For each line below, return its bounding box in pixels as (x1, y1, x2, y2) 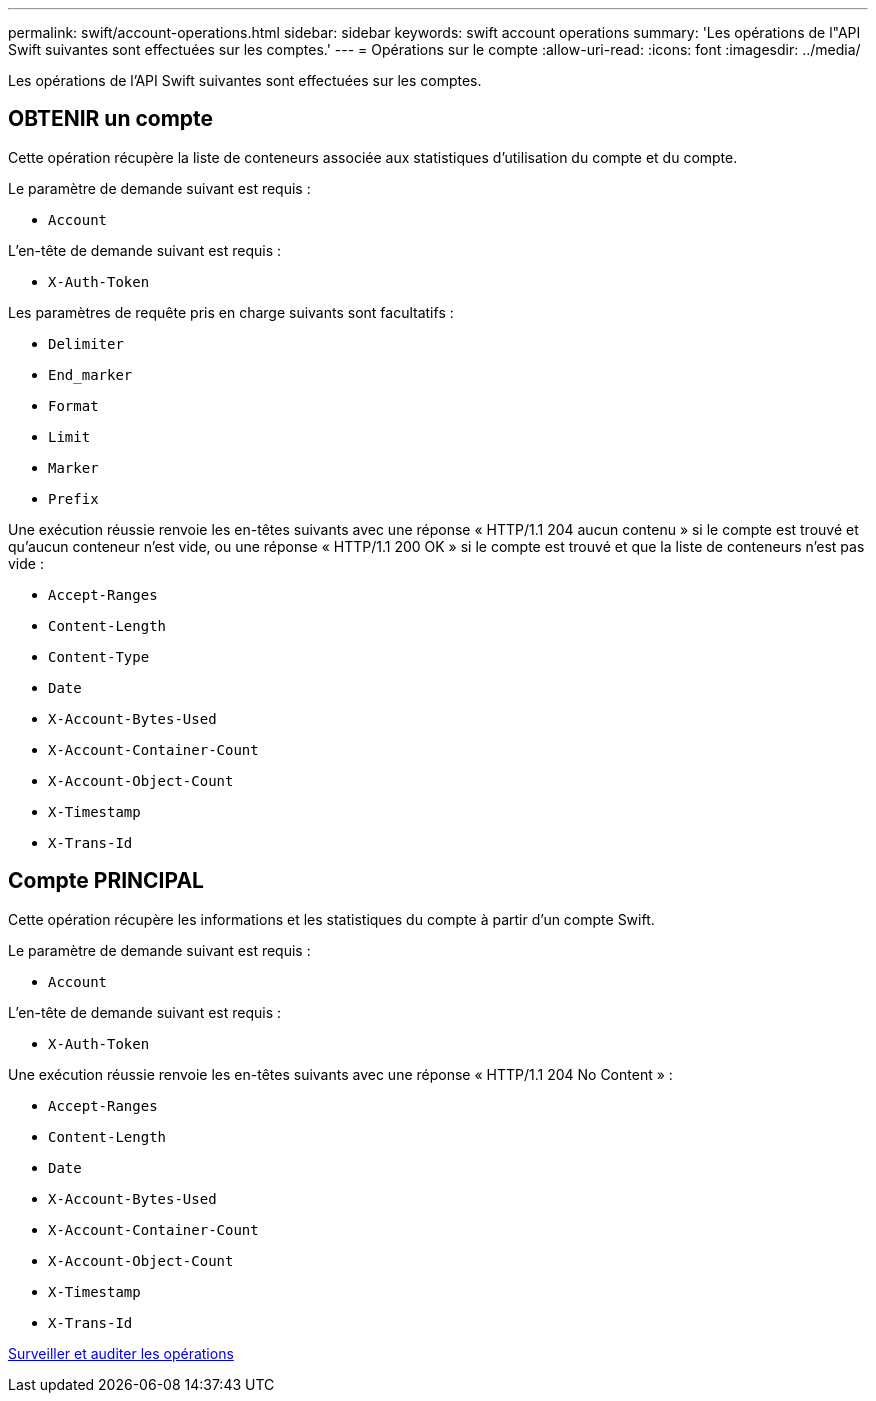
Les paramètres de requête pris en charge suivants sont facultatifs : (8, 303, 454, 321)
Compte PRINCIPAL (8, 868, 204, 894)
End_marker (48, 366, 133, 383)
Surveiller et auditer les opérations (8, 1344, 234, 1362)
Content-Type (48, 648, 150, 665)
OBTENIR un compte (8, 106, 214, 132)
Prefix (48, 490, 99, 507)
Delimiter (48, 335, 124, 352)
